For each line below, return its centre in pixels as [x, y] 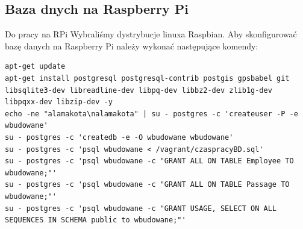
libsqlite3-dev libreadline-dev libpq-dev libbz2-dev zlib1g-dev [139, 90]
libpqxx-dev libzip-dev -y [59, 102]
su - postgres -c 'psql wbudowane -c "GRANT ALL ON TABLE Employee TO [149, 161]
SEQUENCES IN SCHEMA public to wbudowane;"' [95, 220]
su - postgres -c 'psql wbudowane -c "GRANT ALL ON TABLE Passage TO [147, 185]
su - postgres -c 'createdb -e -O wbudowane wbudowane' [119, 137]
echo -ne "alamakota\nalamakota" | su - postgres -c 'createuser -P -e [151, 114]
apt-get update [35, 67]
